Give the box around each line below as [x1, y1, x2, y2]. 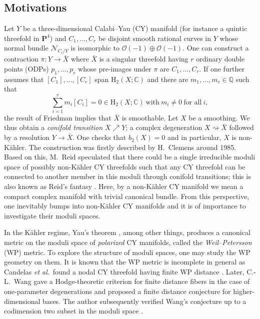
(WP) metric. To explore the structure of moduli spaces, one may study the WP [4, 246, 250, 257]
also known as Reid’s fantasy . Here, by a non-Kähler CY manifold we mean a [4, 181, 243, 191]
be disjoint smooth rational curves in [98, 32, 211, 43]
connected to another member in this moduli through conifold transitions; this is [4, 171, 251, 181]
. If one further [199, 63, 245, 73]
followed [229, 122, 254, 132]
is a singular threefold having [99, 53, 188, 64]
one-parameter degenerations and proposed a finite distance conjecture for [4, 285, 231, 296]
